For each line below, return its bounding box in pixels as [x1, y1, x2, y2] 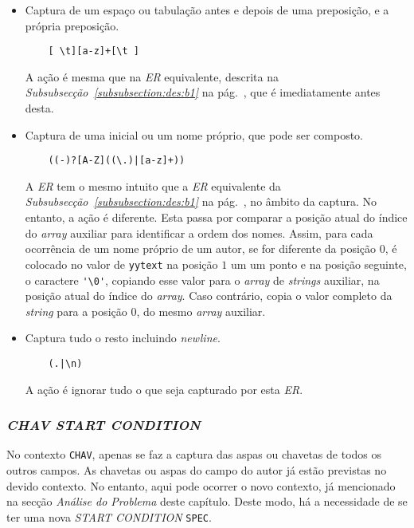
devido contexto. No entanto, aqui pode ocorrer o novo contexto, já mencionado [6, 477, 396, 494]
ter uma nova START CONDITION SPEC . [6, 508, 212, 525]
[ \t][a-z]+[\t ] [48, 45, 139, 57]
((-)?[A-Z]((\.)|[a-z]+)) [48, 155, 186, 167]
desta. [25, 100, 54, 116]
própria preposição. [25, 17, 119, 33]
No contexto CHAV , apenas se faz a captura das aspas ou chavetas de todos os [6, 446, 382, 463]
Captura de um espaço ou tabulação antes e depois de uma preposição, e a [25, 2, 389, 18]
